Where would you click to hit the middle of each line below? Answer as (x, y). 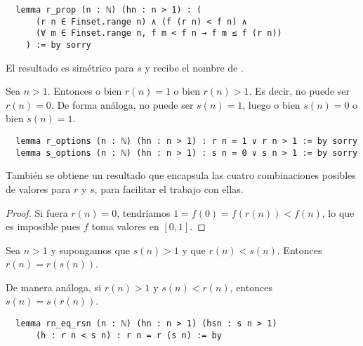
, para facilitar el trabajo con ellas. (169, 188)
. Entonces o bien (85, 91)
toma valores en (125, 226)
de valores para (38, 188)
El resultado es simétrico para (70, 67)
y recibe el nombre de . (194, 67)
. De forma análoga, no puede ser (122, 104)
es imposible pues (43, 226)
